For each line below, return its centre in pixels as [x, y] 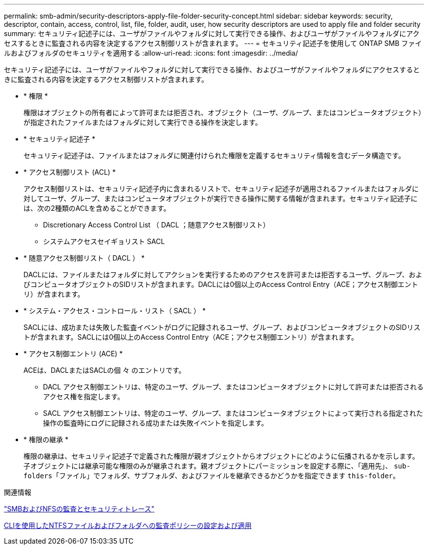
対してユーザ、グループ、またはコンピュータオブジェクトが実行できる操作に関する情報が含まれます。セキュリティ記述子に [221, 198]
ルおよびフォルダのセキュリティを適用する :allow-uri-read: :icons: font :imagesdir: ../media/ [151, 53]
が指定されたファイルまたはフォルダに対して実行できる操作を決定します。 [143, 122]
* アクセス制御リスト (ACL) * [70, 172]
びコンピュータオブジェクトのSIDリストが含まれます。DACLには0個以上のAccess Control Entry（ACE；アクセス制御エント [221, 284]
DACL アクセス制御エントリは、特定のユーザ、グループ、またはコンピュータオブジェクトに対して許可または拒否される [234, 387]
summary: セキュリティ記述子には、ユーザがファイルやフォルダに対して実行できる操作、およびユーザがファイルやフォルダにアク [212, 33]
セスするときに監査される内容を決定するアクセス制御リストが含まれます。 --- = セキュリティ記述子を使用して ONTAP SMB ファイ [213, 43]
